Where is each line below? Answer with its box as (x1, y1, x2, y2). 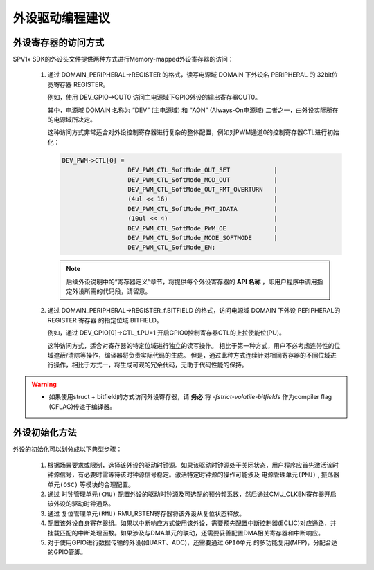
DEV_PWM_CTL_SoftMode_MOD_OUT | (127, 176, 278, 183)
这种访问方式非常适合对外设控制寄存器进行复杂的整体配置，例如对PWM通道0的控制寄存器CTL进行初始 (47, 128, 339, 136)
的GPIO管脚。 (47, 548, 87, 556)
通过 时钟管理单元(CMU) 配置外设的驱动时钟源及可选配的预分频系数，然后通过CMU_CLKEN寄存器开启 (47, 490, 337, 498)
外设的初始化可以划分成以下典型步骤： (12, 445, 123, 453)
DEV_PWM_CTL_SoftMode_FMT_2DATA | (127, 205, 278, 212)
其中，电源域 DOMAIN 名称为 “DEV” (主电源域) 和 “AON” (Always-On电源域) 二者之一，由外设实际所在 (47, 106, 339, 114)
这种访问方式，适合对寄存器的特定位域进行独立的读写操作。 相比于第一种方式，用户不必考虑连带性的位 (47, 341, 341, 349)
